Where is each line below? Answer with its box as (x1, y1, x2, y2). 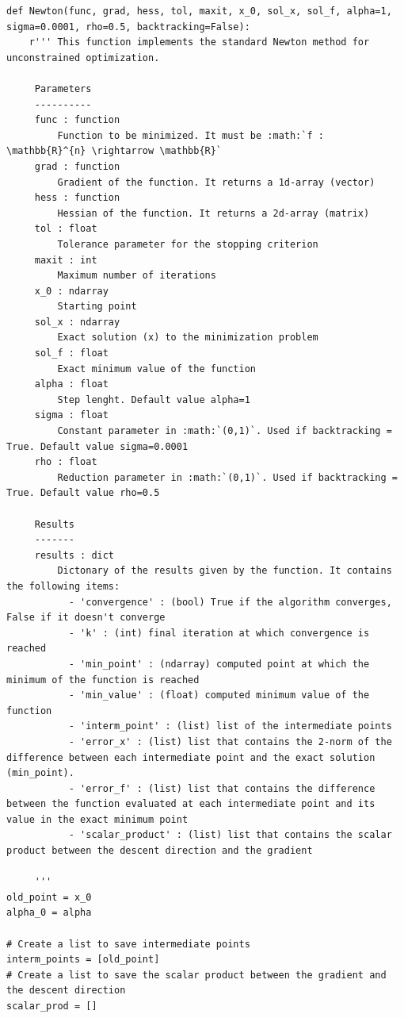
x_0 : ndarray (34, 285, 109, 297)
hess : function (34, 192, 120, 204)
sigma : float (34, 409, 109, 421)
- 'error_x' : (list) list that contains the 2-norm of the (68, 736, 392, 747)
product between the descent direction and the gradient (6, 845, 313, 857)
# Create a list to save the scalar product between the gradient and (6, 969, 387, 981)
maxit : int (34, 254, 97, 266)
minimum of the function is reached (6, 674, 200, 686)
